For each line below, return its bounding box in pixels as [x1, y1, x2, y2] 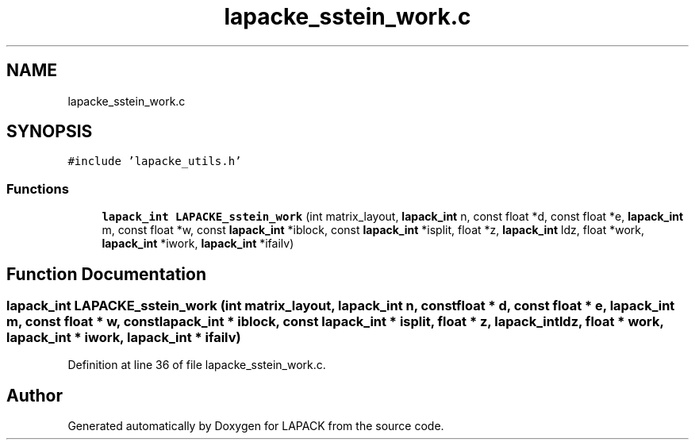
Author [6, 385, 63, 406]
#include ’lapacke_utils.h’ [67, 155, 242, 168]
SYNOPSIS [6, 121, 93, 142]
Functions [6, 180, 69, 197]
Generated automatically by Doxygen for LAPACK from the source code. [67, 419, 444, 433]
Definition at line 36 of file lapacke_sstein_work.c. [67, 358, 326, 372]
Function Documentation [6, 263, 206, 284]
